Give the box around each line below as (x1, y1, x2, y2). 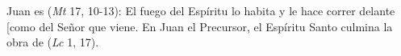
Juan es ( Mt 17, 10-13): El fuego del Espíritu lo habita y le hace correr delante (6, 2, 395, 18)
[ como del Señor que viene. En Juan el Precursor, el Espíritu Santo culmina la (6, 18, 393, 34)
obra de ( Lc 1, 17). (6, 34, 99, 50)
